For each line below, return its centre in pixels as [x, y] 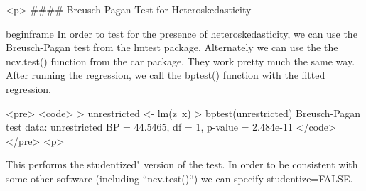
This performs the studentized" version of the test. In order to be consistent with [182, 164]
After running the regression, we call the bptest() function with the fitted [166, 75]
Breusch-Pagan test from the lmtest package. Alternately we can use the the [172, 47]
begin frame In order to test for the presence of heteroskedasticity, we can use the [182, 33]
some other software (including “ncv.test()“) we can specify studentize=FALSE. [179, 178]
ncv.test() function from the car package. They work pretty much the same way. [181, 61]
